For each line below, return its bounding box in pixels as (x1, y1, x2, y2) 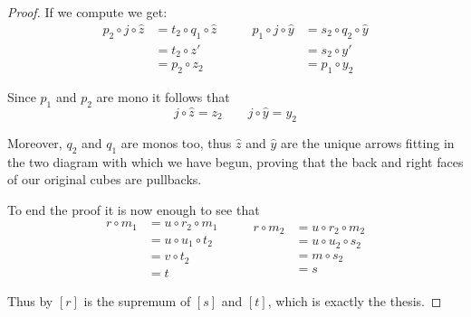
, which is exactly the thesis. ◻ (267, 291, 442, 310)
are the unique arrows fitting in (281, 133, 455, 152)
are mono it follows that (96, 87, 230, 106)
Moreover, (7, 133, 62, 152)
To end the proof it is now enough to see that (7, 200, 260, 219)
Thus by (7, 291, 53, 310)
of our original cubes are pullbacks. (7, 170, 202, 189)
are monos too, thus (120, 133, 232, 152)
